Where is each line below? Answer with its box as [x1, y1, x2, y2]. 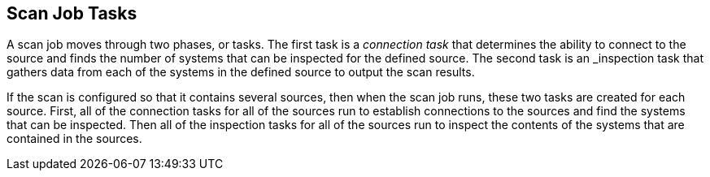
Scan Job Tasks [7, 3, 137, 24]
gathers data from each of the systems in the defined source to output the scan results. [7, 65, 475, 80]
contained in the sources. [7, 132, 142, 146]
